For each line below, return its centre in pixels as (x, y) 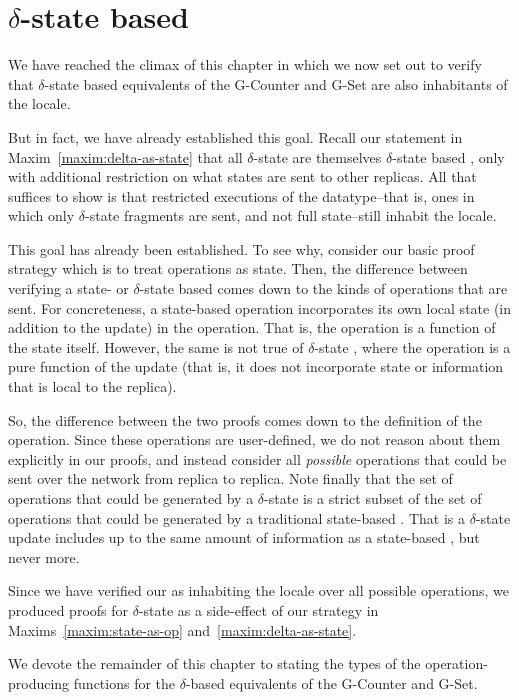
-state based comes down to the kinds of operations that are (323, 288)
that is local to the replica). (92, 386)
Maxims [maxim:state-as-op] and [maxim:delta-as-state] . (182, 629)
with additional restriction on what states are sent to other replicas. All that (242, 176)
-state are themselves (317, 156)
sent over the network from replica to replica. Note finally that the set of (230, 478)
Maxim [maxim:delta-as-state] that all (125, 156)
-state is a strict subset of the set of (373, 498)
